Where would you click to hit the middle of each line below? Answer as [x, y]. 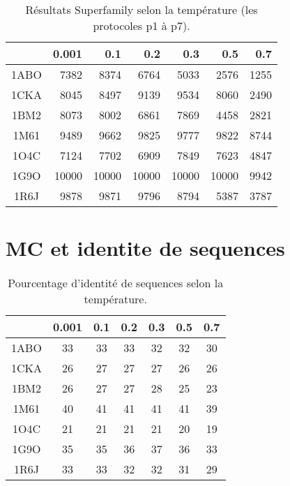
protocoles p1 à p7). [142, 25]
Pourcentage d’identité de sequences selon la [116, 283]
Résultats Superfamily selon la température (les [142, 9]
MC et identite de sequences [145, 248]
